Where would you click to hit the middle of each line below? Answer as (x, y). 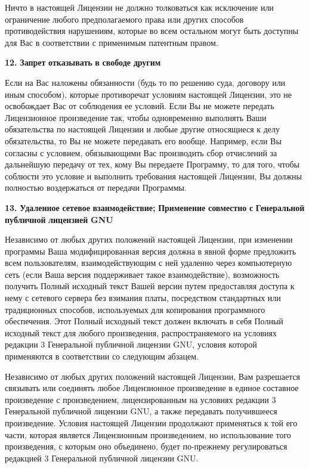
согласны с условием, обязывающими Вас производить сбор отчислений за (141, 152)
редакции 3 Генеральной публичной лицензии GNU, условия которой (131, 344)
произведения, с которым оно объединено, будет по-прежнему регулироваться (146, 446)
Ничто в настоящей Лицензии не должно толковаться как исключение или (139, 7)
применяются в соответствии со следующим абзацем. (102, 356)
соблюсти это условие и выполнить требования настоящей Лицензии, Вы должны (153, 176)
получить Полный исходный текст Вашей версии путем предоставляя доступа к (150, 286)
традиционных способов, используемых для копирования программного (135, 309)
